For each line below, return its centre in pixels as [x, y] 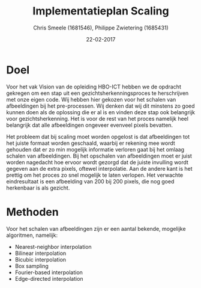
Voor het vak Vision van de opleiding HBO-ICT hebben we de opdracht [94, 87]
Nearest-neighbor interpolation [53, 247]
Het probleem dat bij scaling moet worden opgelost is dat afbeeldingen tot [98, 136]
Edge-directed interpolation [49, 278]
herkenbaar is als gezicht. [38, 188]
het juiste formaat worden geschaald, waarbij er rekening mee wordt [91, 143]
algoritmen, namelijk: [32, 235]
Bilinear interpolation [40, 253]
